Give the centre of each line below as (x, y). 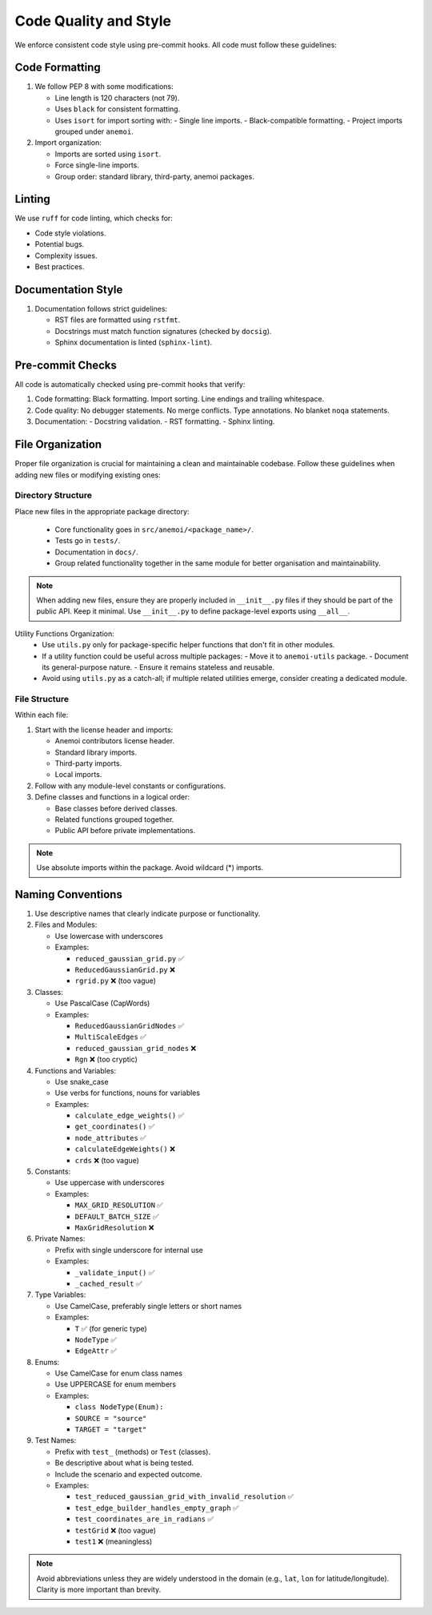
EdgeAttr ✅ (96, 1351)
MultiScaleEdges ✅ (111, 1037)
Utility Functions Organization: (65, 634)
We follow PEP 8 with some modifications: (104, 87)
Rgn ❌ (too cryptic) (106, 1059)
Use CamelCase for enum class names (119, 1373)
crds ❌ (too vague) (107, 1160)
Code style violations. (70, 233)
